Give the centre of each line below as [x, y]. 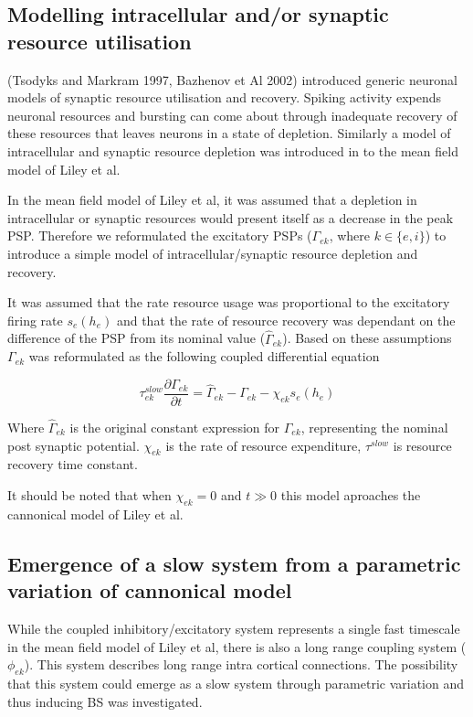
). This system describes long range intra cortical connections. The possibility [241, 664]
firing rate [35, 320]
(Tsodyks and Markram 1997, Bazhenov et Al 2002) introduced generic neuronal [232, 79]
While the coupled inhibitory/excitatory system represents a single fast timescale [234, 628]
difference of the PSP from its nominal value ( [137, 338]
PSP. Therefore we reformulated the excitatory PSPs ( [160, 235]
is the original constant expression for [175, 427]
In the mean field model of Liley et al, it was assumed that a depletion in [212, 200]
